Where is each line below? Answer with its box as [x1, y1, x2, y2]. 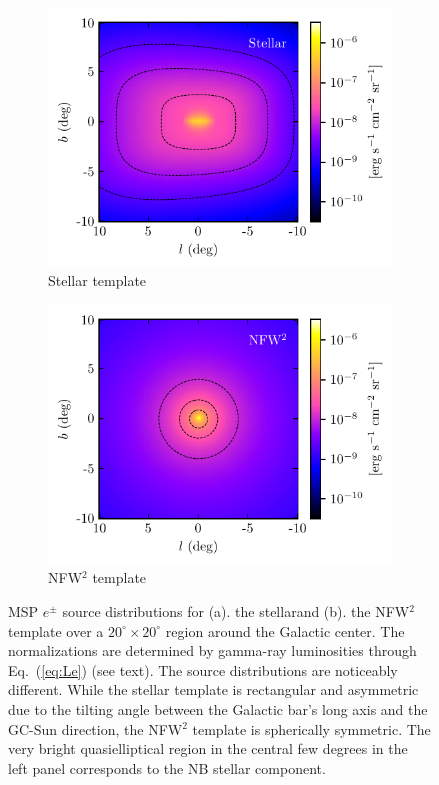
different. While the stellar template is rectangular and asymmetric [8, 679, 419, 700]
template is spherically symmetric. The [192, 718, 431, 739]
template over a [8, 620, 104, 641]
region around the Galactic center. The [165, 620, 405, 641]
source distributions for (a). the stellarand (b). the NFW [62, 600, 410, 621]
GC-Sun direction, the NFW [8, 718, 183, 739]
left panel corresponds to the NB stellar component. [8, 757, 326, 778]
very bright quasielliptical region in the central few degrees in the [8, 738, 408, 759]
